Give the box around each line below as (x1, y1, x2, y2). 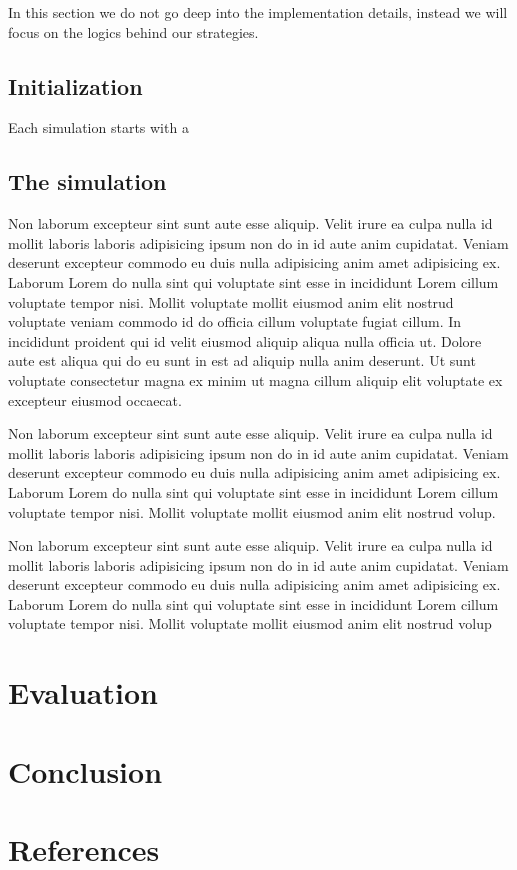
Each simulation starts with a (8, 117, 189, 138)
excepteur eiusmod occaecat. (8, 389, 182, 410)
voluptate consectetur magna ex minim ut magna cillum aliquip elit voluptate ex (8, 369, 503, 390)
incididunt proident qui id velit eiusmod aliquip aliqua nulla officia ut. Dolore (8, 330, 482, 351)
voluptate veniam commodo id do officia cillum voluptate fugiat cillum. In (8, 311, 462, 332)
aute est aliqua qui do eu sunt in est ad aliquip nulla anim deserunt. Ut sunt (8, 350, 476, 371)
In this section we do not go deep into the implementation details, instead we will (8, 2, 508, 22)
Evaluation (8, 672, 158, 713)
